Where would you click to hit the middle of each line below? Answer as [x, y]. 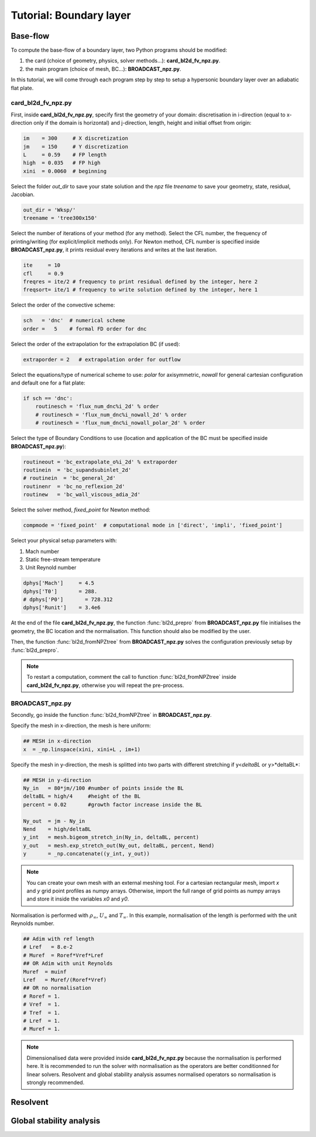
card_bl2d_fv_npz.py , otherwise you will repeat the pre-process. [105, 685]
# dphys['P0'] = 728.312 [68, 600]
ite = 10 [42, 265]
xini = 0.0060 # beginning [65, 171]
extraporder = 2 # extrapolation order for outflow [102, 359]
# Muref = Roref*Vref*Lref [63, 955]
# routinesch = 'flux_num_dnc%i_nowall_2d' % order [111, 415]
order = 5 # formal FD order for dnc [85, 329]
